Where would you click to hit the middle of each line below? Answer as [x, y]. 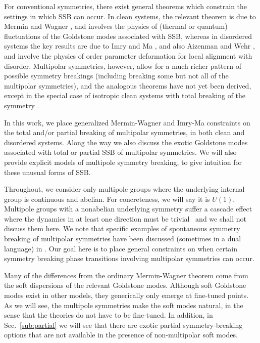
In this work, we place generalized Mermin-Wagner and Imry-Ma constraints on [127, 122]
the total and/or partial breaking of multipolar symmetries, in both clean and [124, 132]
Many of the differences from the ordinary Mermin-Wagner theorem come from [126, 275]
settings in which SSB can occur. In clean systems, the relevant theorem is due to [130, 16]
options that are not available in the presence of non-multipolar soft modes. [121, 335]
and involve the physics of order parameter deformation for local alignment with [128, 55]
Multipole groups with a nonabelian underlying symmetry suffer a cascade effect [128, 209]
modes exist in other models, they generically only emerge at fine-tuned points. [126, 295]
